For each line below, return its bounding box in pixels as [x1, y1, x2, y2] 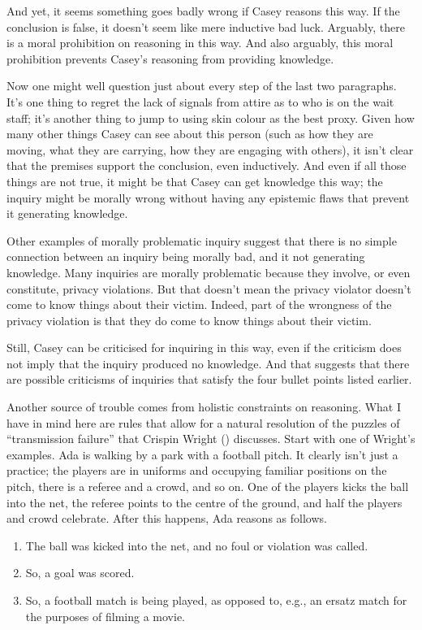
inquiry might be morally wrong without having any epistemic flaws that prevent [6, 189, 410, 206]
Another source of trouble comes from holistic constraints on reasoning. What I [6, 398, 402, 415]
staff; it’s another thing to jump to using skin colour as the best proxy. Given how [6, 109, 415, 126]
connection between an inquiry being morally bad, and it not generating [6, 248, 365, 265]
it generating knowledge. [6, 205, 128, 222]
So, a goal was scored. [25, 564, 135, 581]
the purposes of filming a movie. [25, 607, 185, 624]
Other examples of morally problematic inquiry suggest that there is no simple [6, 232, 397, 249]
